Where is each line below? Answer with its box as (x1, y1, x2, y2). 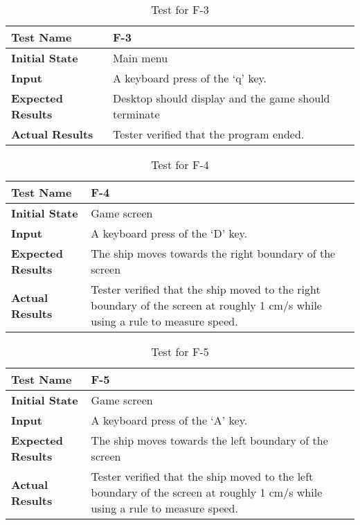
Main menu (113, 50, 168, 66)
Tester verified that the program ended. (113, 126, 305, 142)
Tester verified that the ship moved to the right (91, 281, 321, 297)
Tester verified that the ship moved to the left (91, 468, 314, 484)
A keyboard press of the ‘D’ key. (91, 225, 248, 241)
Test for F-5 (151, 344, 209, 359)
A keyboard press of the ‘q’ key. (113, 70, 267, 86)
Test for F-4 (151, 157, 209, 172)
